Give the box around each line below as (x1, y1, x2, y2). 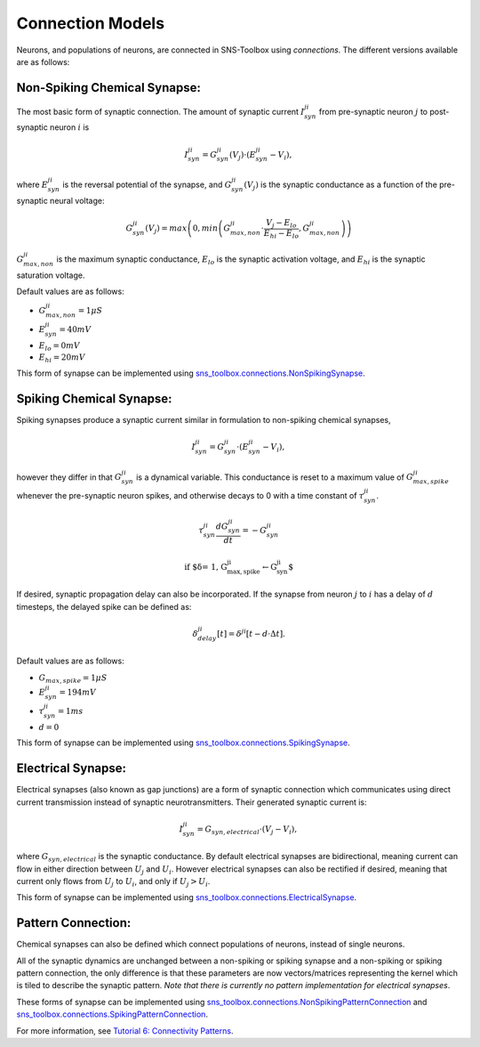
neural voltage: (49, 195, 105, 206)
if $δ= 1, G (184, 562, 228, 572)
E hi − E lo (263, 228, 300, 240)
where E (16, 179, 49, 190)
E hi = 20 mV (38, 353, 86, 365)
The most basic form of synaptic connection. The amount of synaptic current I (16, 106, 305, 117)
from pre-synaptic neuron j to (318, 106, 428, 117)
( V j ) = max (145, 223, 188, 235)
